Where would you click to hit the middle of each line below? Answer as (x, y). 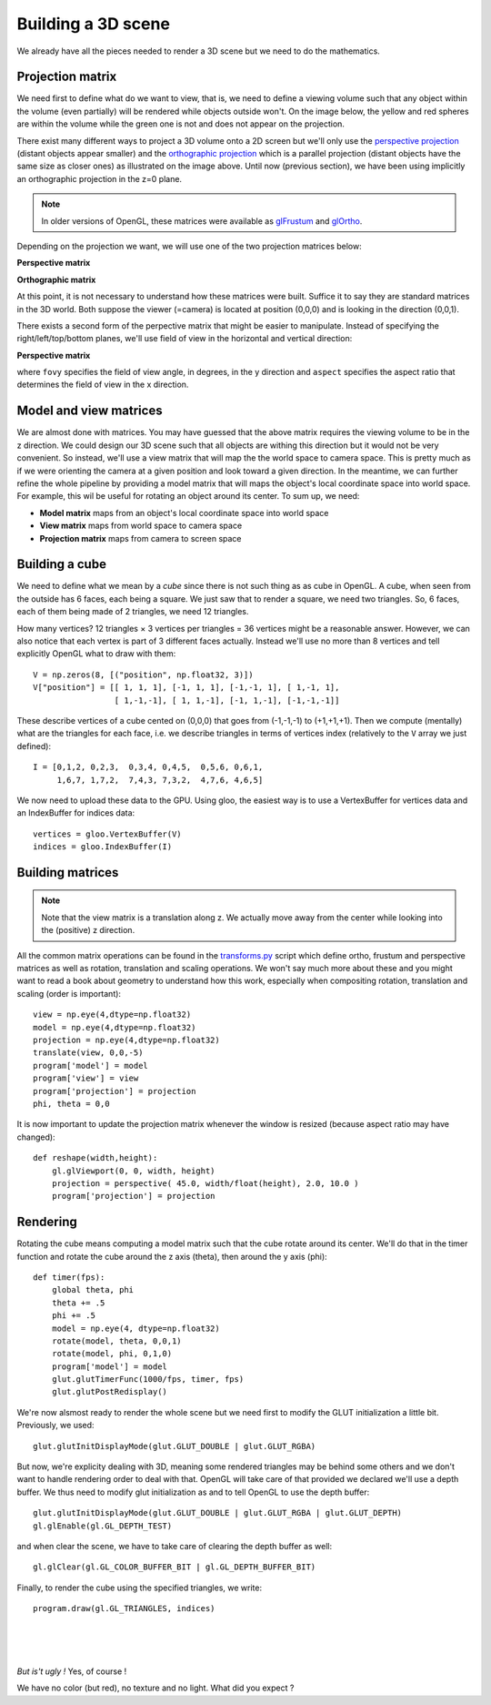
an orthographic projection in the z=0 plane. (99, 178)
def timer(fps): (69, 1277)
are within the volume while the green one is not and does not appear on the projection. (181, 124)
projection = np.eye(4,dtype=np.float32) (126, 1040)
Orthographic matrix (56, 279)
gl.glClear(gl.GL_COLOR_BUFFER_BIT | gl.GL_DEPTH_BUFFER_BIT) (175, 1567)
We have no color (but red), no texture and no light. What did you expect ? (155, 1688)
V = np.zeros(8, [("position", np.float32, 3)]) (143, 675)
